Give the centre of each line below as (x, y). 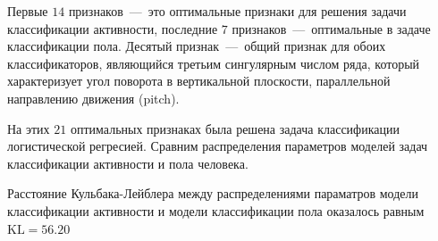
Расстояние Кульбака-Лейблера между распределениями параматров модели (213, 193)
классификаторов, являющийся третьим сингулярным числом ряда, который (214, 63)
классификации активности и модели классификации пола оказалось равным (216, 210)
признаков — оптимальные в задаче (331, 28)
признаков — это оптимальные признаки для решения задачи (237, 11)
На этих (29, 128)
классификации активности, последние (113, 28)
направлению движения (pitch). (93, 98)
